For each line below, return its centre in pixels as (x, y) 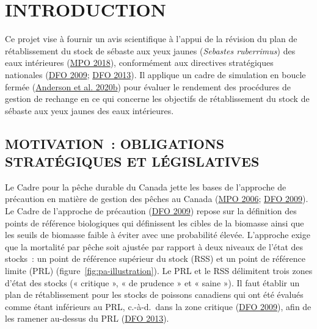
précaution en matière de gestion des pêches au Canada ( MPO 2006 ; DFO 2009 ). (157, 199)
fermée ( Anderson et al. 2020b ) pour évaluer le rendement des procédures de (148, 86)
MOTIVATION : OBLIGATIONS (115, 143)
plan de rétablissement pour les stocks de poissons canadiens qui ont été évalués (154, 295)
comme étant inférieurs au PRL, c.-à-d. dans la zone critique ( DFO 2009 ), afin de (158, 306)
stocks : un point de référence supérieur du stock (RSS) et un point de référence (155, 258)
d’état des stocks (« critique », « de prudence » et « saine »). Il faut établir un (152, 282)
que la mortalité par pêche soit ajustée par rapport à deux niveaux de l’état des (154, 246)
